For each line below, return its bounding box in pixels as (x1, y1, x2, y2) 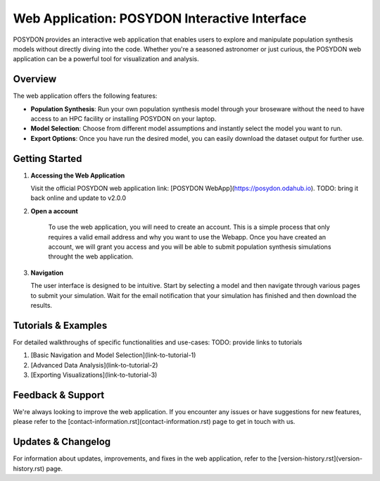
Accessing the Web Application (30, 171, 125, 180)
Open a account (30, 206, 79, 215)
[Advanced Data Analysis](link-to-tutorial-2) (30, 361, 158, 369)
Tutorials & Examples (13, 319, 108, 331)
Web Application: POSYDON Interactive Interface (13, 11, 307, 26)
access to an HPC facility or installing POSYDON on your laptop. (30, 115, 217, 123)
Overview (13, 73, 57, 85)
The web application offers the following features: (13, 92, 158, 100)
